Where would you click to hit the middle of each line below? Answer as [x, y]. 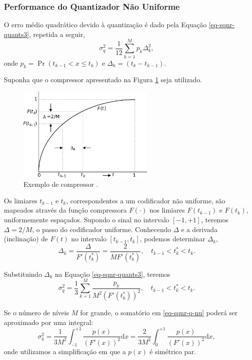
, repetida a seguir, [57, 34]
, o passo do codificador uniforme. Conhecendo [101, 229]
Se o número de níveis [37, 313]
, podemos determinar [172, 239]
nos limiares [167, 210]
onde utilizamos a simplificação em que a [65, 351]
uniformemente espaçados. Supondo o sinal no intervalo [87, 220]
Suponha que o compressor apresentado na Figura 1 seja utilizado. [103, 80]
